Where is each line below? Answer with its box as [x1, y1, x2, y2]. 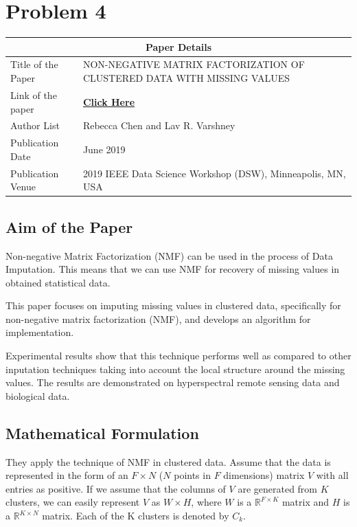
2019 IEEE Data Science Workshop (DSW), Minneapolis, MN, [82, 166, 346, 180]
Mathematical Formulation [5, 422, 199, 443]
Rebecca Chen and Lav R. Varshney [82, 118, 235, 133]
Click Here [82, 94, 135, 109]
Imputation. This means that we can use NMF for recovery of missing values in [5, 262, 340, 276]
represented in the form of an [5, 468, 128, 482]
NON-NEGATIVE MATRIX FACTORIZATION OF [82, 57, 305, 71]
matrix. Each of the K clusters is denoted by [42, 508, 229, 523]
